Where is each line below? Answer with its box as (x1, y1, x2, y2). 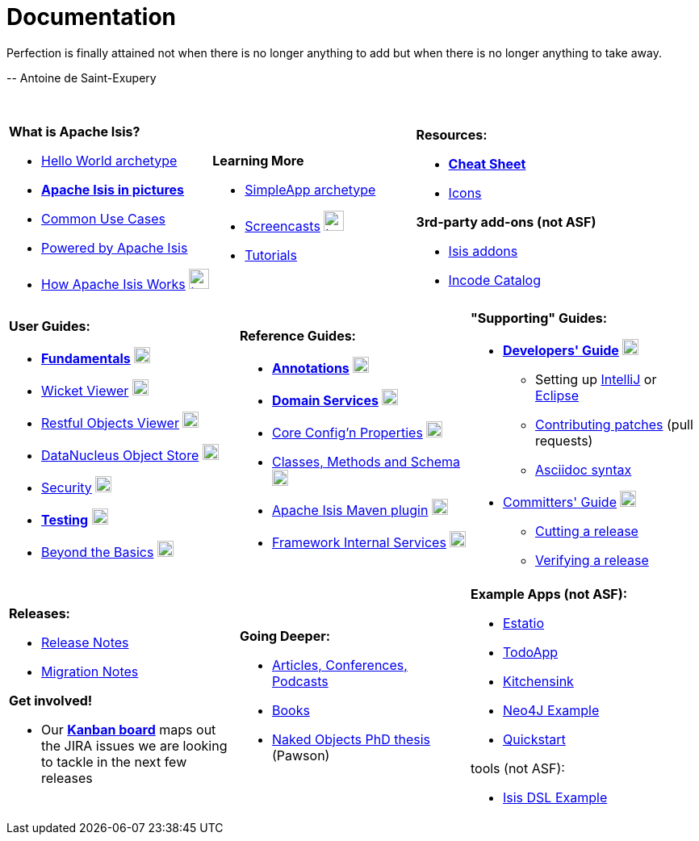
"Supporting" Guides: (470, 309, 608, 326)
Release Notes (41, 634, 129, 651)
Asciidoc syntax (534, 461, 632, 478)
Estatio (502, 614, 545, 631)
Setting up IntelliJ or (534, 370, 657, 387)
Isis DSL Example (502, 789, 608, 805)
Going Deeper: (239, 627, 331, 644)
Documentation (6, 3, 177, 31)
